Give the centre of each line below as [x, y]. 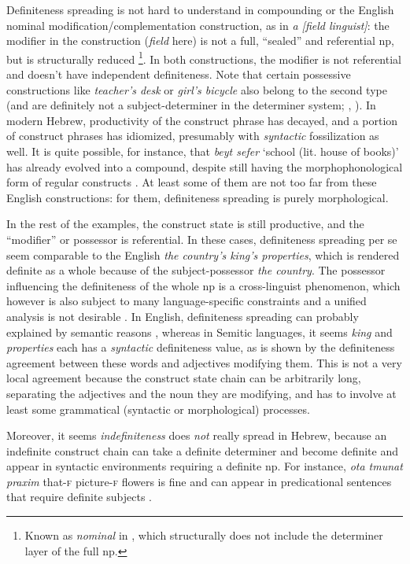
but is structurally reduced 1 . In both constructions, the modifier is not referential [204, 57]
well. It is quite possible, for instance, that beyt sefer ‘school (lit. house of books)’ [203, 151]
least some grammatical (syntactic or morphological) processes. [158, 409]
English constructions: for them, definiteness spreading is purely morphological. [198, 197]
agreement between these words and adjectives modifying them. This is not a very [204, 362]
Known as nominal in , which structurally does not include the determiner [204, 535]
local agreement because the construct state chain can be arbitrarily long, [184, 378]
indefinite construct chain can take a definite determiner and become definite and [202, 450]
